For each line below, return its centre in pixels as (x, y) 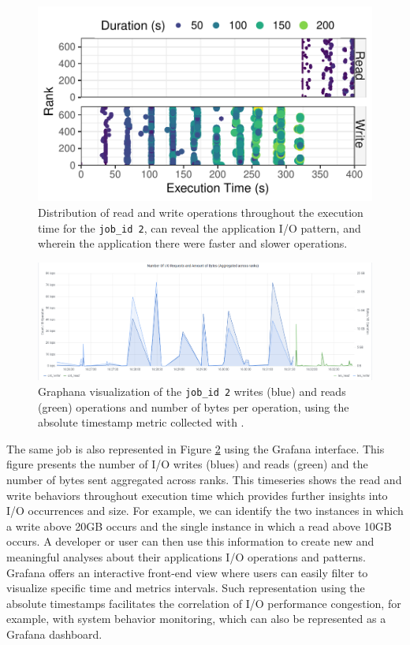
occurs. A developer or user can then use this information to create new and (190, 541)
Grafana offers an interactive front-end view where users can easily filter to (187, 572)
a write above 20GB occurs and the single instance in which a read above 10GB (199, 526)
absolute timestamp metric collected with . (141, 422)
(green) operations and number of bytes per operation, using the (194, 406)
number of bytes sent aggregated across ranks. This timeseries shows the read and (204, 479)
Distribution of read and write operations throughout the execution (201, 212)
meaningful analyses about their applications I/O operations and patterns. (186, 556)
